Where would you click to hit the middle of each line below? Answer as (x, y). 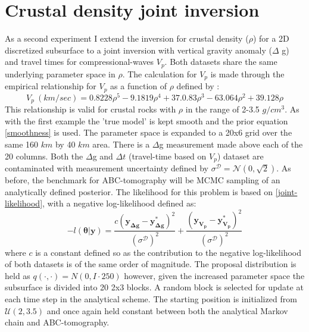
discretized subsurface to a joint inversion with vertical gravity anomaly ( (138, 50)
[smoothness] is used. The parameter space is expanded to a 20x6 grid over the (149, 132)
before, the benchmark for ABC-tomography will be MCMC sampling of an (143, 180)
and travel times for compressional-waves (79, 62)
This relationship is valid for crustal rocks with (90, 109)
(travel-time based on (167, 156)
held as (18, 275)
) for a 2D (271, 38)
